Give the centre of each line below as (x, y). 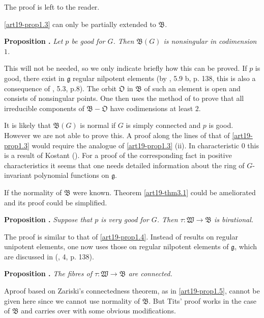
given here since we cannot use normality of (72, 300)
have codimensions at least (152, 108)
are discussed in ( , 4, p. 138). (49, 256)
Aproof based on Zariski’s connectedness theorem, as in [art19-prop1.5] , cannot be (132, 291)
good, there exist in (34, 78)
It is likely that (27, 125)
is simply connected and (163, 125)
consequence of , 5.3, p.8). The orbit (61, 88)
